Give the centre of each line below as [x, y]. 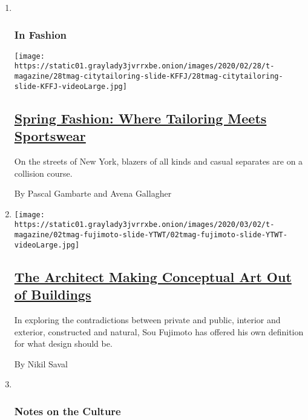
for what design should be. [63, 343]
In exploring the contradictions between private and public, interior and [147, 320]
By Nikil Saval [41, 363]
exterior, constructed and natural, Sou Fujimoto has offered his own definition [159, 331]
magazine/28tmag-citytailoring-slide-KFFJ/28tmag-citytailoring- [149, 77]
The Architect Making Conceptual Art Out [153, 276]
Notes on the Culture [67, 411]
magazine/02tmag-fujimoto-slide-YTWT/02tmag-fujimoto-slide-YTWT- [151, 235]
